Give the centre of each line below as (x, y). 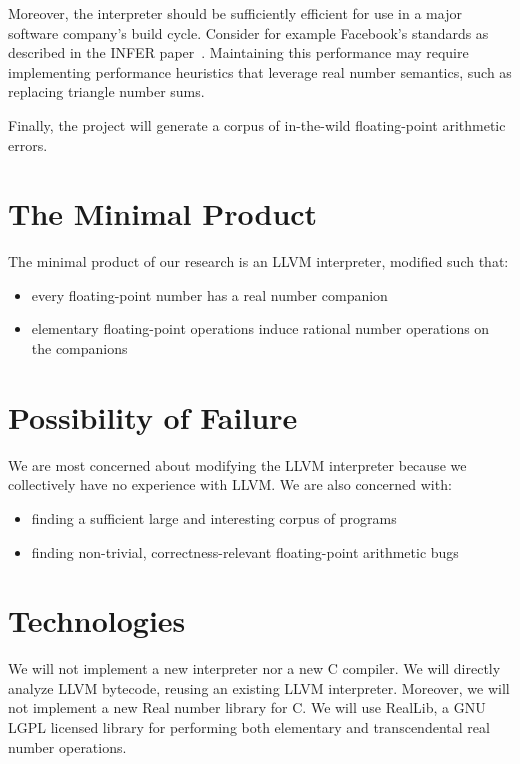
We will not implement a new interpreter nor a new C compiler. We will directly (254, 668)
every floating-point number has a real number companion (209, 294)
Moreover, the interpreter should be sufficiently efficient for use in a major (235, 13)
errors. (28, 144)
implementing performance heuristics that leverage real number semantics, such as (260, 71)
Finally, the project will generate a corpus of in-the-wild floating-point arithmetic (257, 124)
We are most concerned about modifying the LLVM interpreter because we (237, 464)
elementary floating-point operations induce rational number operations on (260, 328)
